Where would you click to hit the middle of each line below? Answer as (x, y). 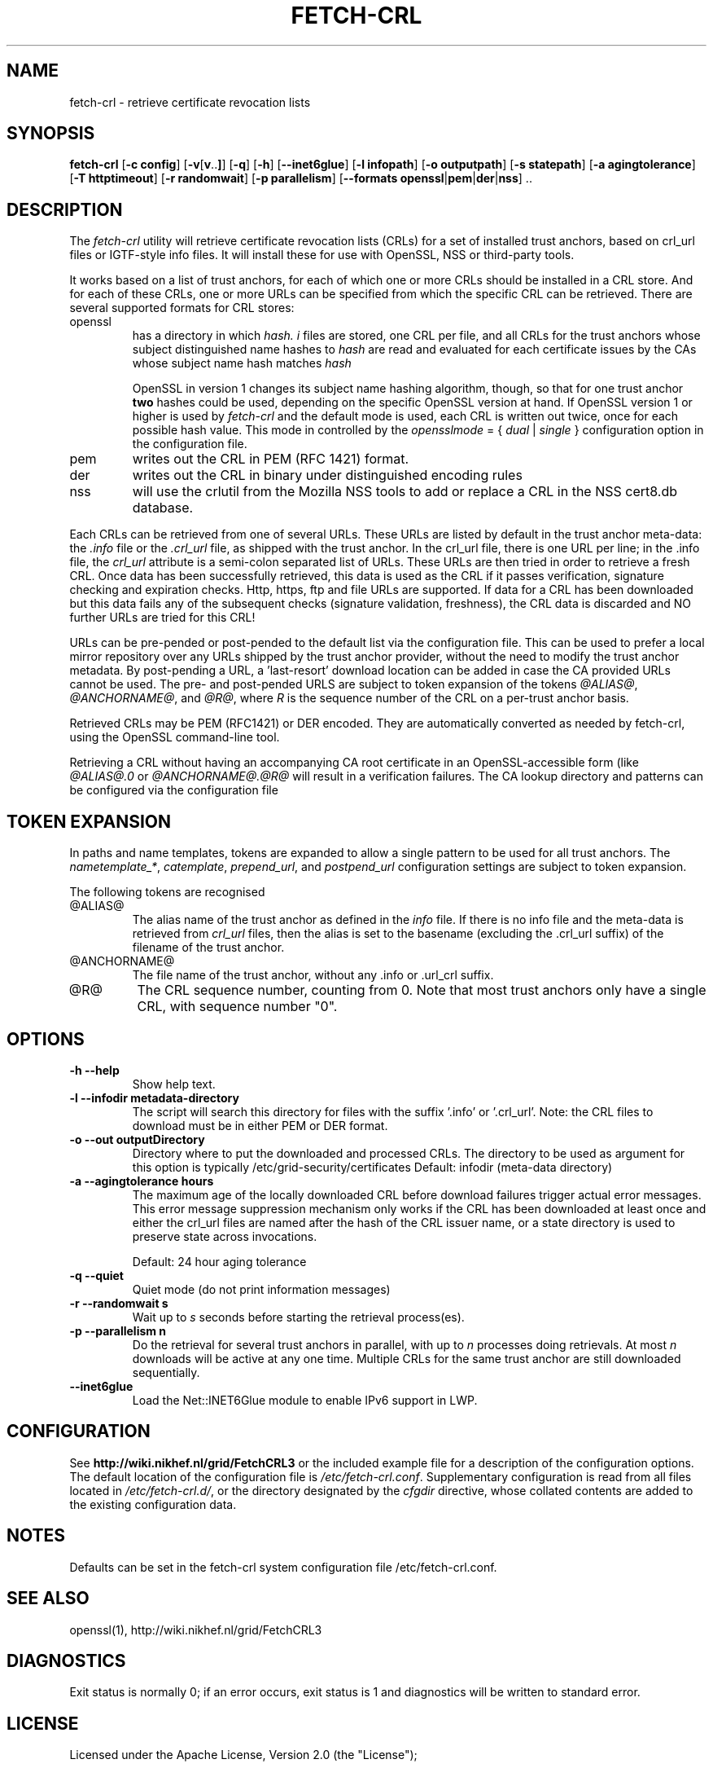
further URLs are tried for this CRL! (162, 618)
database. (163, 508)
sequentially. (166, 1372)
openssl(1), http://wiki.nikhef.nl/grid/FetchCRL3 (196, 1629)
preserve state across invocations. (225, 1236)
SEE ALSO (48, 1599)
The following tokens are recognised (167, 892)
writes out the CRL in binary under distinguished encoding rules (327, 475)
